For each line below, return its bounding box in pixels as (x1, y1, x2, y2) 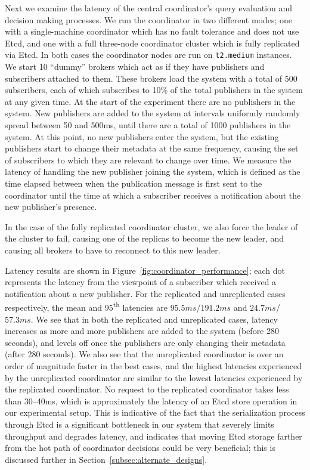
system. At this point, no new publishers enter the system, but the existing (5, 130, 279, 143)
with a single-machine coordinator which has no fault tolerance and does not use (5, 25, 299, 38)
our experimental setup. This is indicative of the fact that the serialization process (5, 406, 305, 419)
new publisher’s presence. (5, 200, 97, 213)
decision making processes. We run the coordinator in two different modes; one (5, 13, 293, 26)
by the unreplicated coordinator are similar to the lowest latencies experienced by (5, 371, 303, 384)
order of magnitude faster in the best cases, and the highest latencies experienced (5, 359, 302, 372)
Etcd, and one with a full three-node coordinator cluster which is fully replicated (5, 36, 300, 49)
